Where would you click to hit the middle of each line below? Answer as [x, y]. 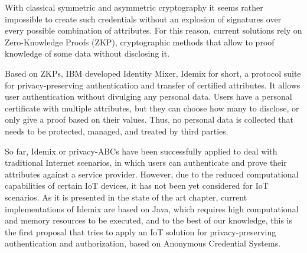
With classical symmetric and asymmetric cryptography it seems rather [134, 7]
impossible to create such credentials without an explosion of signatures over [143, 19]
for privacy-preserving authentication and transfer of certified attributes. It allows [153, 85]
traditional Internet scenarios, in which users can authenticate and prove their [146, 162]
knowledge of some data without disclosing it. [87, 53]
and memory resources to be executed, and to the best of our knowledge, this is [149, 220]
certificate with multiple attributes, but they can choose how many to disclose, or [152, 108]
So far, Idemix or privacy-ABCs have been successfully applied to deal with [141, 151]
